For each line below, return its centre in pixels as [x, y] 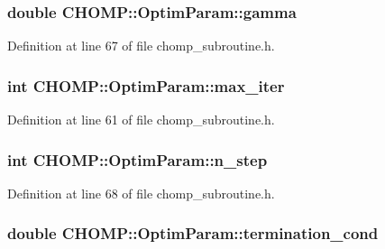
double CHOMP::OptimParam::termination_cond [193, 233]
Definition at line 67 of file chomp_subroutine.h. [141, 46]
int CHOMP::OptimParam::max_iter [146, 85]
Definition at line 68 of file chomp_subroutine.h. [141, 193]
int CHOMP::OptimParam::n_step [137, 159]
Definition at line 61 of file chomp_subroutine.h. [141, 120]
